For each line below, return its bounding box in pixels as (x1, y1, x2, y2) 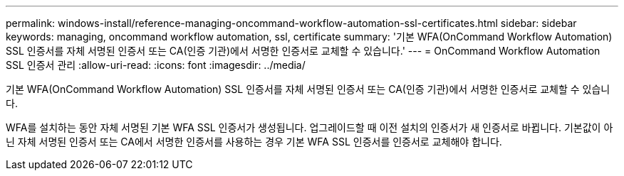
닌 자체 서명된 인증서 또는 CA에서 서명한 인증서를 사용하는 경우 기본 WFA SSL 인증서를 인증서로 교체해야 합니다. (6, 136, 502, 148)
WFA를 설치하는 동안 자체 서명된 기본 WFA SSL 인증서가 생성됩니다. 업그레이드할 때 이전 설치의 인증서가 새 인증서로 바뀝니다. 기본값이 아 (6, 121, 613, 133)
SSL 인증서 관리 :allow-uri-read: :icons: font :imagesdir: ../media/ (6, 59, 306, 71)
